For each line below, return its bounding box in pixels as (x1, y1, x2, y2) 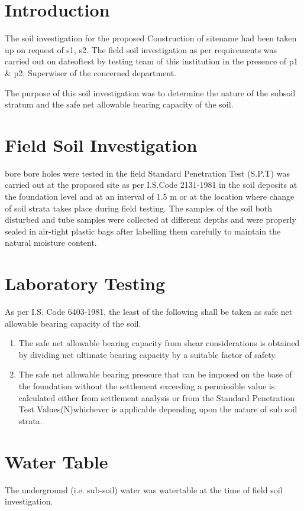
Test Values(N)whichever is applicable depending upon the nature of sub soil (18, 403, 297, 415)
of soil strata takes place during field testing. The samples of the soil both (5, 201, 273, 214)
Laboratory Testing (5, 271, 166, 295)
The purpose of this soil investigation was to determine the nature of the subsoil (5, 86, 296, 99)
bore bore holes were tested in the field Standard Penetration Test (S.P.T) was (5, 167, 290, 179)
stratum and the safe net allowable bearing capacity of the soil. (5, 98, 234, 110)
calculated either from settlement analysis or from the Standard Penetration (18, 391, 295, 403)
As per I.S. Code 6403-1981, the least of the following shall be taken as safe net (5, 305, 293, 318)
